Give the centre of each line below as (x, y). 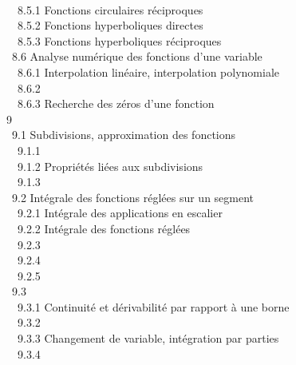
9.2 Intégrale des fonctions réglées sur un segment (133, 197)
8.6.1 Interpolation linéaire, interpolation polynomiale (148, 71)
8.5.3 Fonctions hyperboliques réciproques (119, 40)
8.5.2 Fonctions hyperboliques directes (110, 25)
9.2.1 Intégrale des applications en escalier (120, 213)
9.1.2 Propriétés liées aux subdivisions (110, 166)
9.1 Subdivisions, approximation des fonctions (124, 135)
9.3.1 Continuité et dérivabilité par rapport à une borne (153, 306)
